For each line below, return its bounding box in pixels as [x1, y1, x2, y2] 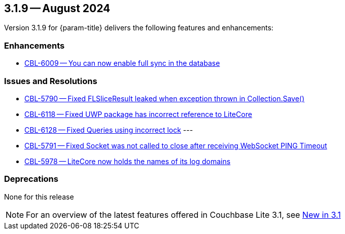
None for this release [4, 192, 74, 201]
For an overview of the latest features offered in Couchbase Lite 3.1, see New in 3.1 [26, 209, 341, 220]
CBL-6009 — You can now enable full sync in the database [24, 59, 220, 68]
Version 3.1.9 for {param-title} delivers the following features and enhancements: [4, 23, 273, 32]
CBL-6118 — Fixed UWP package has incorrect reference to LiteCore [24, 109, 252, 119]
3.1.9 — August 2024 [4, 2, 111, 15]
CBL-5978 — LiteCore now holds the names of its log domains [24, 157, 231, 166]
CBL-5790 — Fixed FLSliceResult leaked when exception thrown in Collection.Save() [24, 94, 305, 103]
